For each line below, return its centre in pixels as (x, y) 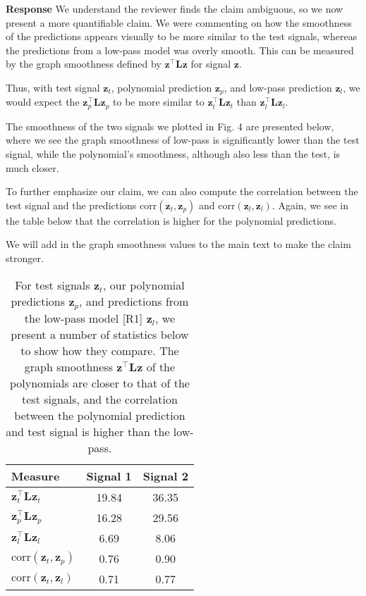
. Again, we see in (310, 205)
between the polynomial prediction (100, 415)
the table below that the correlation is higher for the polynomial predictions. (171, 220)
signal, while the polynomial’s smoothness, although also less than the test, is (173, 154)
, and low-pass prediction (278, 87)
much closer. (32, 167)
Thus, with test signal (53, 87)
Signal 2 (165, 476)
